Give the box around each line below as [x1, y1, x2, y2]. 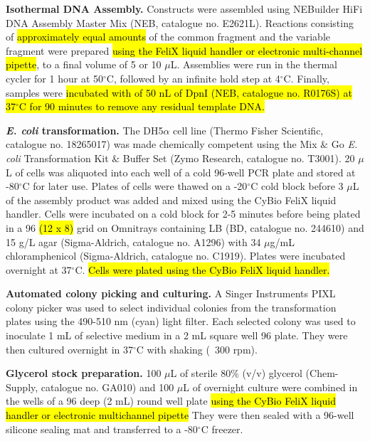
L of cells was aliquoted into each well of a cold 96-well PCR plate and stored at [6, 164, 356, 179]
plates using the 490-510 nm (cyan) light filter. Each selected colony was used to [6, 314, 356, 329]
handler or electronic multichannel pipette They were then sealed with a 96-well [6, 408, 354, 423]
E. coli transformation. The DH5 [6, 122, 164, 137]
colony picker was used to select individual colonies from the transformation [6, 299, 337, 314]
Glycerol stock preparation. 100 [6, 366, 162, 381]
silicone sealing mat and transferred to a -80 [6, 421, 198, 436]
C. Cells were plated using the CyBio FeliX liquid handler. [75, 262, 330, 277]
